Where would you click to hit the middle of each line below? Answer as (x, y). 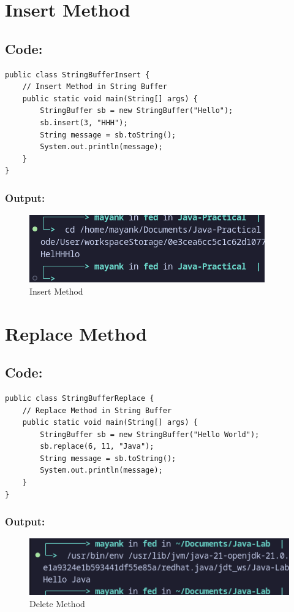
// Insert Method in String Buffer (95, 87)
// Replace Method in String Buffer (97, 410)
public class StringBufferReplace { (80, 398)
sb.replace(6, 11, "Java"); (97, 447)
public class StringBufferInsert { (77, 75)
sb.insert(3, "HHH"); (84, 122)
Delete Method (57, 603)
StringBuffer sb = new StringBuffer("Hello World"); (150, 434)
